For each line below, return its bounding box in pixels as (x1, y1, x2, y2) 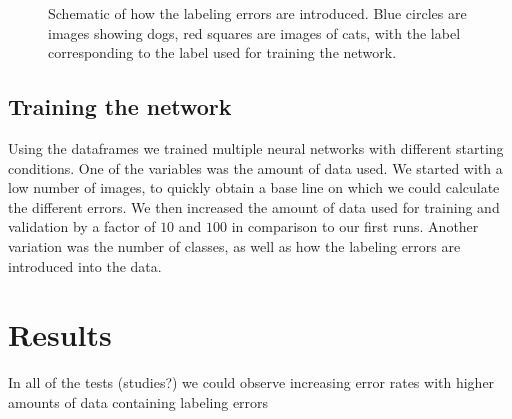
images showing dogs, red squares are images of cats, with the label (48, 22, 461, 43)
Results (8, 314, 112, 355)
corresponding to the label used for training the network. (48, 42, 397, 63)
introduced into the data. (8, 255, 162, 276)
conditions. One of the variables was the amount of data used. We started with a (8, 157, 503, 178)
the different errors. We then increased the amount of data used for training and (8, 196, 500, 217)
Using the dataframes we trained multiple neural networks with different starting (8, 137, 504, 158)
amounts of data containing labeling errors (8, 391, 269, 412)
